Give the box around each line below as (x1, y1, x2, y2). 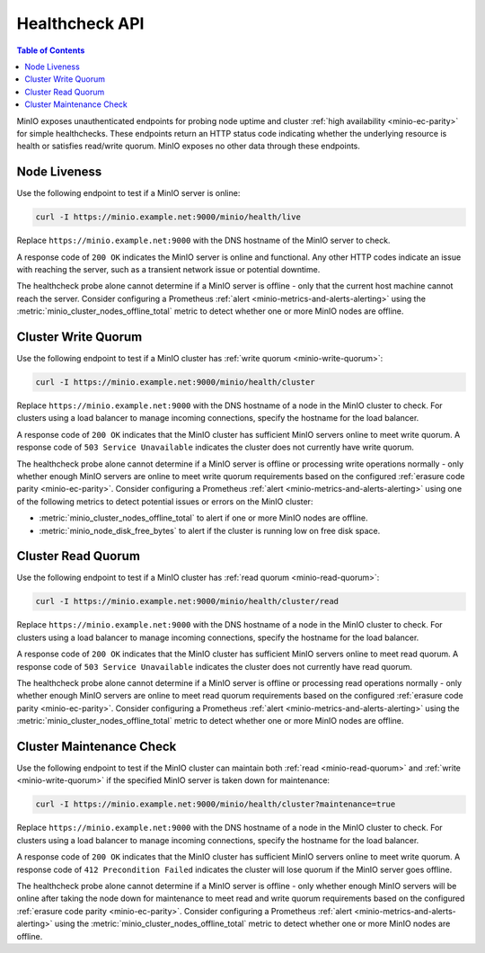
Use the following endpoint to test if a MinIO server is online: (16, 188, 241, 199)
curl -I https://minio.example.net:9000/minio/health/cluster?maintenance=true (35, 799, 396, 809)
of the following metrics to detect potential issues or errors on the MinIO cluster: (16, 495, 313, 507)
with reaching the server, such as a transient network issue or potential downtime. (16, 263, 321, 274)
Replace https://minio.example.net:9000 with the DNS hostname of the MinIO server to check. (16, 235, 391, 246)
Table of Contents (16, 45, 85, 56)
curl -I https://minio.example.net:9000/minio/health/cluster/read (35, 596, 339, 607)
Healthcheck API (16, 13, 145, 33)
